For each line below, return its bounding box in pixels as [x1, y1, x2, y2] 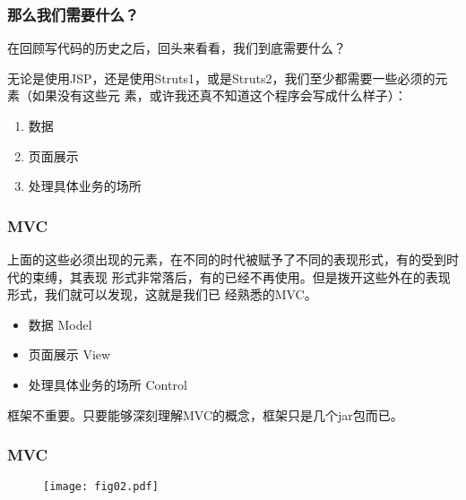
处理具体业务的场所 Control [28, 375, 187, 393]
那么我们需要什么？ [7, 3, 140, 25]
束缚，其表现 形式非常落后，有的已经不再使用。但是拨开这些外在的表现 [31, 267, 451, 286]
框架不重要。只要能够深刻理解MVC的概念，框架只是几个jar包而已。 [7, 405, 403, 424]
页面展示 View [28, 345, 111, 364]
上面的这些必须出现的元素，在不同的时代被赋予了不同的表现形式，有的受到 [7, 250, 446, 268]
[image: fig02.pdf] [43, 480, 159, 494]
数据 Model [28, 315, 92, 333]
